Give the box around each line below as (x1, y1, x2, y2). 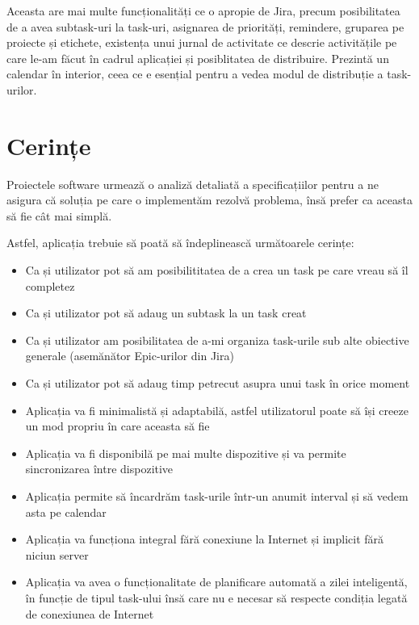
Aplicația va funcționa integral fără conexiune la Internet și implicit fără (25, 531, 384, 547)
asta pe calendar (25, 503, 107, 520)
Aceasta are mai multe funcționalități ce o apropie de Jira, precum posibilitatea (6, 2, 400, 19)
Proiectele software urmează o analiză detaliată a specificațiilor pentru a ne (6, 175, 379, 192)
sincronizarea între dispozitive (25, 460, 174, 477)
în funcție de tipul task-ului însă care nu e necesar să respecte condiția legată (25, 589, 408, 606)
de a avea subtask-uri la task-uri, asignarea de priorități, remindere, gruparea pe (6, 18, 404, 35)
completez (25, 277, 75, 294)
